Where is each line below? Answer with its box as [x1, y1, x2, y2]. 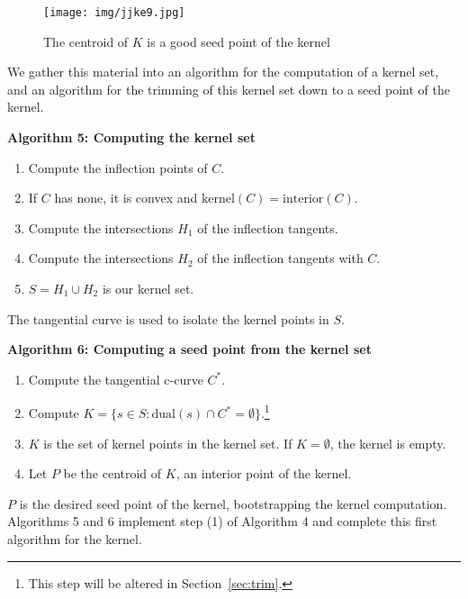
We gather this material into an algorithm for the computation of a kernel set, [7, 62, 439, 81]
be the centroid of [63, 464, 162, 483]
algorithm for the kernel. [7, 530, 142, 548]
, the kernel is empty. [329, 433, 446, 452]
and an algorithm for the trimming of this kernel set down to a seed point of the [7, 79, 450, 98]
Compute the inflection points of [28, 158, 208, 177]
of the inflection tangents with [197, 249, 364, 268]
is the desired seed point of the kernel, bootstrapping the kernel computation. [19, 494, 447, 513]
